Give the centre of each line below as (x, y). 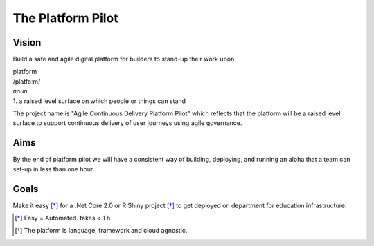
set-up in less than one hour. (54, 169)
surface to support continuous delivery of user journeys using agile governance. (127, 123)
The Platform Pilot (66, 18)
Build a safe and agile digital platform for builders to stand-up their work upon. (125, 59)
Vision (27, 42)
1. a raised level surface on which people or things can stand (99, 101)
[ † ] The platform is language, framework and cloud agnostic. (101, 231)
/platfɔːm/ (27, 81)
